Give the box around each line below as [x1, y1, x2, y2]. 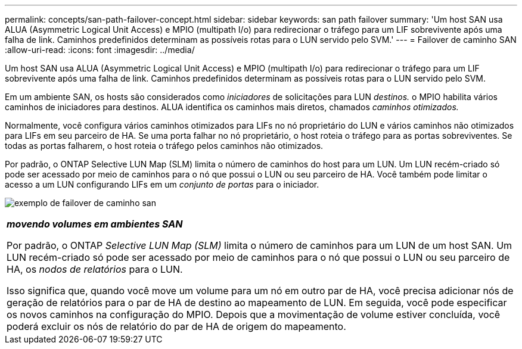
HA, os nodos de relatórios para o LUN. [7, 263, 183, 275]
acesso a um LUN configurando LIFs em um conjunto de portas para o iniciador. [5, 179, 319, 189]
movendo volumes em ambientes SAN [7, 218, 183, 230]
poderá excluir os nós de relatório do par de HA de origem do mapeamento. [7, 320, 346, 332]
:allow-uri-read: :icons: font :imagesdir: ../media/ [5, 45, 195, 55]
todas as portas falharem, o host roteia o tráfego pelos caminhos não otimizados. [5, 141, 324, 151]
